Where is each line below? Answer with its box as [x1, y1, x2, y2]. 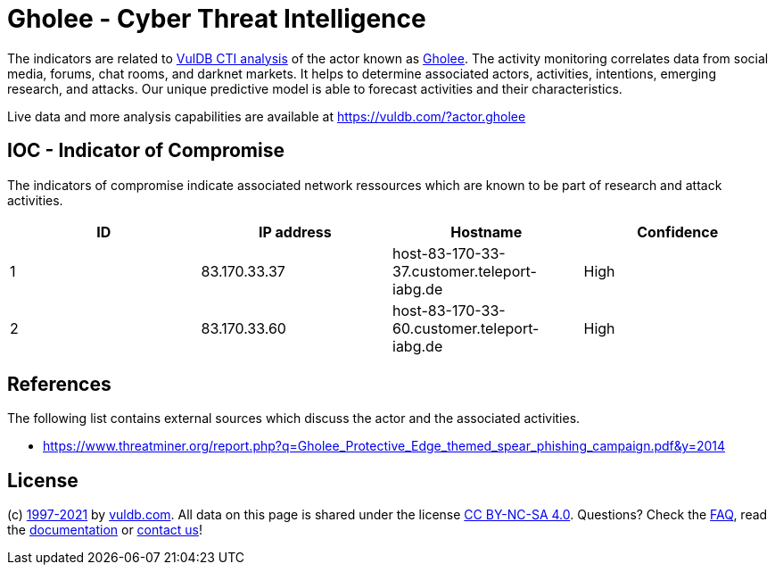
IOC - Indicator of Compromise [7, 139, 284, 162]
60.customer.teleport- [392, 319, 540, 337]
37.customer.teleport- [392, 261, 537, 280]
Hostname [450, 222, 523, 241]
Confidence [637, 222, 719, 241]
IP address [258, 222, 332, 241]
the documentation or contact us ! [7, 522, 202, 538]
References [7, 373, 111, 396]
